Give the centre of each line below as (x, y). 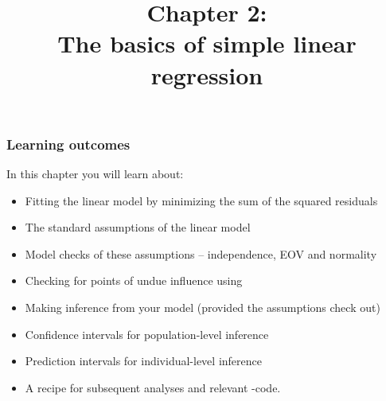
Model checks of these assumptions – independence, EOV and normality (201, 253)
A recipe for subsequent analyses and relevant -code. (153, 387)
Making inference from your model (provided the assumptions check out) (203, 308)
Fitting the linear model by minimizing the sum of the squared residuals (201, 200)
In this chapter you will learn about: (95, 174)
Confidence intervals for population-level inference (147, 334)
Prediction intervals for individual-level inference (143, 361)
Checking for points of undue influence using (134, 280)
